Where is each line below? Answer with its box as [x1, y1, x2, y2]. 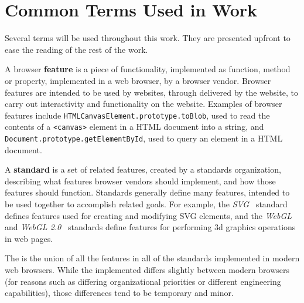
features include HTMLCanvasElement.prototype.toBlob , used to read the [5, 109, 270, 121]
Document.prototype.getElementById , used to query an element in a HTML [5, 132, 283, 144]
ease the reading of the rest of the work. [5, 43, 148, 55]
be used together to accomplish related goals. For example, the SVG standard [5, 198, 288, 210]
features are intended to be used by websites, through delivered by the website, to [5, 86, 299, 98]
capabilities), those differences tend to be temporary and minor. [5, 287, 234, 299]
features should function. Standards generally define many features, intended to [5, 186, 290, 198]
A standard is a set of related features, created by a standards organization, [5, 163, 281, 176]
